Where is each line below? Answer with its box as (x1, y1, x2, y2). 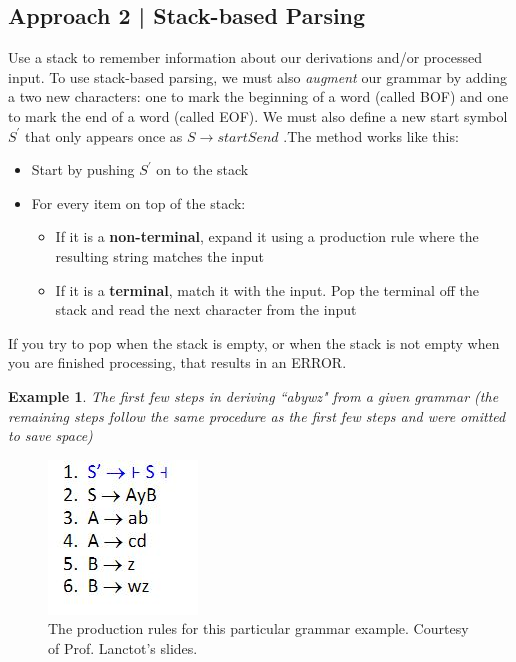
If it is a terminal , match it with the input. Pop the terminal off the (55, 279, 479, 300)
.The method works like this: (283, 125, 459, 146)
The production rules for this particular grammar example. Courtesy (48, 618, 469, 639)
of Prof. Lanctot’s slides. (48, 637, 198, 658)
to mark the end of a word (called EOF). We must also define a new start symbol (8, 105, 508, 126)
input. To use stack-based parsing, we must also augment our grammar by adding (8, 66, 507, 87)
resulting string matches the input (55, 245, 264, 266)
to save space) (8, 425, 93, 446)
